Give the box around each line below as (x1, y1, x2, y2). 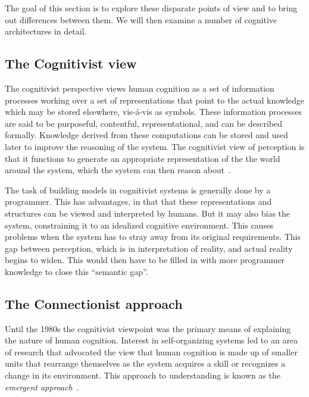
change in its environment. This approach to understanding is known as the (5, 369, 280, 382)
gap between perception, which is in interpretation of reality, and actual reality (5, 242, 293, 254)
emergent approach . (5, 380, 79, 393)
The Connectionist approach (5, 294, 183, 312)
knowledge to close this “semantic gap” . (5, 265, 148, 277)
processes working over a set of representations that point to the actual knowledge (5, 93, 305, 106)
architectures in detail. (5, 25, 87, 37)
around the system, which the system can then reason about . (5, 164, 232, 176)
